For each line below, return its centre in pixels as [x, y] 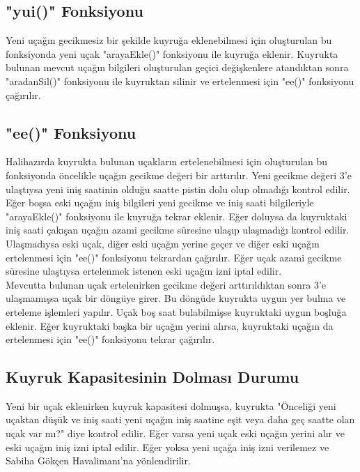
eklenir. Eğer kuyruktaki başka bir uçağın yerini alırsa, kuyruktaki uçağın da [170, 325]
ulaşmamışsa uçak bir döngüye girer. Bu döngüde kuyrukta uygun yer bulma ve [176, 298]
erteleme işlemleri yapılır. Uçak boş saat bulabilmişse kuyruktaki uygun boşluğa [176, 311]
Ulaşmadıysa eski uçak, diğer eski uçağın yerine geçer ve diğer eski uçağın [163, 243]
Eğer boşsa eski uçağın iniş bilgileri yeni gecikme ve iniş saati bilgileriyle [160, 203]
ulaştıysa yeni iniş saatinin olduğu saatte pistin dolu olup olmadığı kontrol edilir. [178, 189]
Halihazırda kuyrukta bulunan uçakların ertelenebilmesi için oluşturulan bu [167, 161]
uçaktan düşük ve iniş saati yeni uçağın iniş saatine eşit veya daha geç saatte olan [180, 419]
